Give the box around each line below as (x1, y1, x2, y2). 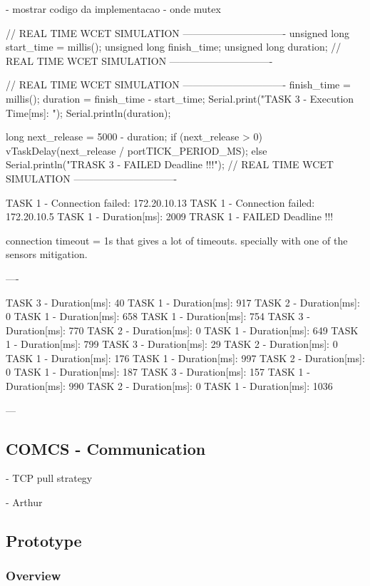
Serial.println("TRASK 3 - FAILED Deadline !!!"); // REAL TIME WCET (6, 157, 334, 172)
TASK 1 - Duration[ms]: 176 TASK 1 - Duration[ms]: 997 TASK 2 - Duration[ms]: (6, 350, 365, 365)
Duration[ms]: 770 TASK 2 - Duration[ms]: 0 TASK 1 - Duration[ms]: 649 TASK (6, 322, 359, 337)
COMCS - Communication (6, 437, 206, 459)
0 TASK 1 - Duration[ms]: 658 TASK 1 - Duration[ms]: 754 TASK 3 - (6, 309, 310, 324)
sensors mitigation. (6, 247, 88, 262)
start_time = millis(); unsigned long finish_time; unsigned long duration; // (6, 39, 341, 54)
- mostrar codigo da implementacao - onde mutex (6, 1, 221, 16)
